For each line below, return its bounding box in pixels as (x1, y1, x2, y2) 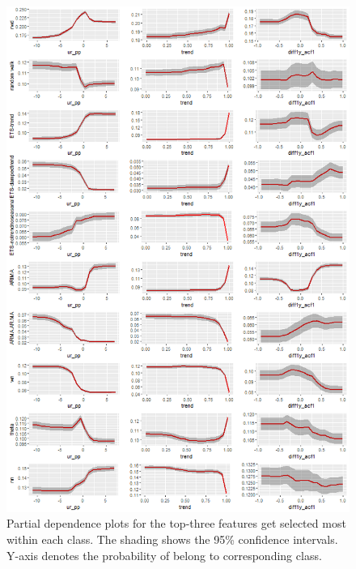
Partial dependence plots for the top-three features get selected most (6, 515, 346, 532)
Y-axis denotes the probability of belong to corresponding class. (6, 546, 322, 563)
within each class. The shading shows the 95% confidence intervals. (6, 531, 338, 547)
